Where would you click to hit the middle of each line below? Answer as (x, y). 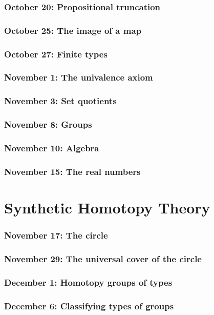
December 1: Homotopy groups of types (88, 282)
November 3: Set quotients (60, 101)
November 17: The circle (56, 235)
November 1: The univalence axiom (79, 77)
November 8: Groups (48, 124)
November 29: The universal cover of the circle (103, 258)
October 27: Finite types (56, 54)
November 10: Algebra (52, 147)
